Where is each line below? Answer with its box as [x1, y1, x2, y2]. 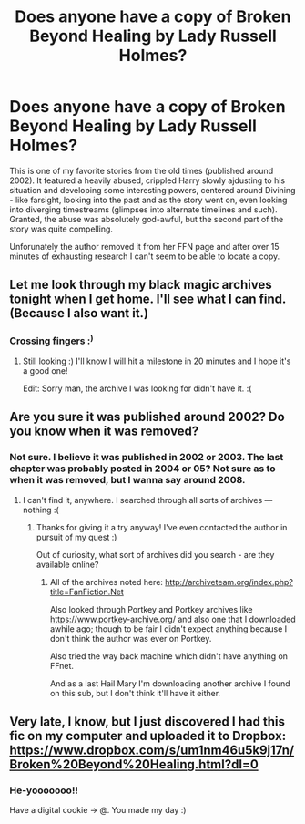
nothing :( [22, 504, 59, 515]
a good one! [22, 366, 68, 376]
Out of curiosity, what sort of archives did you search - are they [36, 549, 275, 560]
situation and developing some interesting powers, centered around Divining [9, 184, 296, 195]
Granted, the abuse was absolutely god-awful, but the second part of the [9, 213, 284, 224]
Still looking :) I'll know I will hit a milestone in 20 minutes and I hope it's [22, 355, 291, 366]
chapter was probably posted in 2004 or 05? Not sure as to [9, 462, 276, 475]
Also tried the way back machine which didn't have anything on [49, 650, 289, 662]
